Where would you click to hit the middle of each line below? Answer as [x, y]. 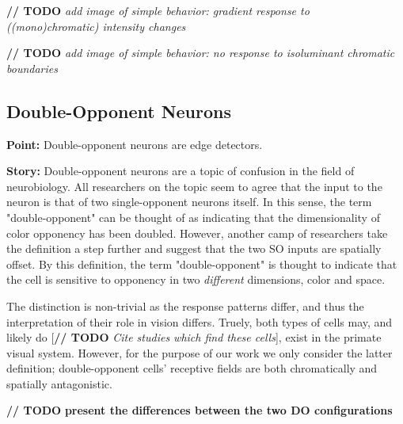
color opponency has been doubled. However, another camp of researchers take [197, 233]
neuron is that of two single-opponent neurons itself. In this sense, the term [189, 202]
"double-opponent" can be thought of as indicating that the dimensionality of [193, 217]
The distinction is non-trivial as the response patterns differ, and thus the [185, 306]
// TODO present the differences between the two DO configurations [200, 410]
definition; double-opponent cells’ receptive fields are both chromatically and [192, 368]
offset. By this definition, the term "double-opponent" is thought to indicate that [202, 264]
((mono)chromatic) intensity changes [96, 26]
